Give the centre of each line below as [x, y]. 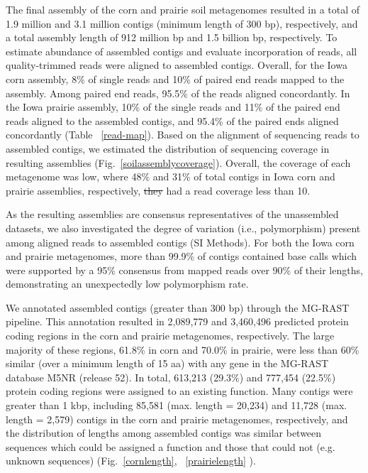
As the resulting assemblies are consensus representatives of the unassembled [172, 214]
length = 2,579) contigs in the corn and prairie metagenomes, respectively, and [177, 419]
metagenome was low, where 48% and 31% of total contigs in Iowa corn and [171, 176]
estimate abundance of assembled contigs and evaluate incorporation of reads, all [182, 51]
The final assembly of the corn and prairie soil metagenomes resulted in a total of [183, 9]
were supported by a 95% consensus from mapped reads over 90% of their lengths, [184, 270]
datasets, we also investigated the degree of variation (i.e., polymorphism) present [183, 228]
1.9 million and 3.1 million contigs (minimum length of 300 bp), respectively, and [182, 23]
